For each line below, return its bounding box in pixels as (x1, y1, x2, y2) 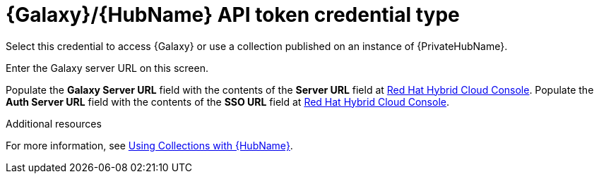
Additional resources (6, 117, 102, 130)
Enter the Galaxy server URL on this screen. (6, 61, 208, 74)
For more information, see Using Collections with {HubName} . (6, 139, 293, 152)
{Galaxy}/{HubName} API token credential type (6, 3, 460, 27)
